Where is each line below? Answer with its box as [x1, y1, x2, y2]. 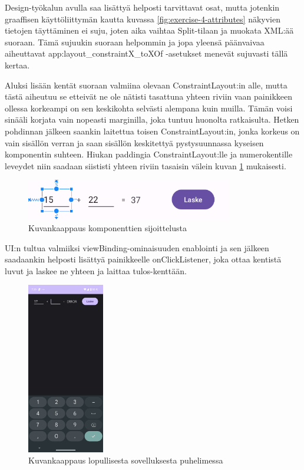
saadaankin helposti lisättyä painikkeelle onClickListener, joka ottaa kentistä [5, 253, 282, 265]
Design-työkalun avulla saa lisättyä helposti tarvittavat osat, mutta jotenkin [5, 1, 280, 13]
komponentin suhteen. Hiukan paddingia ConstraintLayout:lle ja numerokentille [5, 148, 293, 160]
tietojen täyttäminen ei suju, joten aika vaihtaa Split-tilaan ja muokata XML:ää [5, 24, 294, 37]
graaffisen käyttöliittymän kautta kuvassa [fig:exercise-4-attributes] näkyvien [5, 12, 280, 25]
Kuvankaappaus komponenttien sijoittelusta [28, 222, 187, 234]
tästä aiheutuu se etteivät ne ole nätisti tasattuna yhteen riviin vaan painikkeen [5, 90, 293, 103]
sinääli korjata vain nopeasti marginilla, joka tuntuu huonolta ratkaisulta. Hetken [5, 113, 299, 126]
